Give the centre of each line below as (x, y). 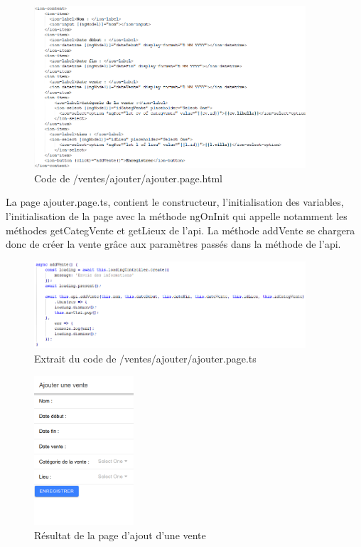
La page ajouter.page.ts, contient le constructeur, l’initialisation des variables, (175, 202)
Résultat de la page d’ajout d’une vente (120, 535)
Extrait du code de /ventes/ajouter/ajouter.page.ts (145, 358)
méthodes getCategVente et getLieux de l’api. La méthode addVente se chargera (180, 230)
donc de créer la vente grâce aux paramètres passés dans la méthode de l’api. (173, 244)
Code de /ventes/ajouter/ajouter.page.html (129, 178)
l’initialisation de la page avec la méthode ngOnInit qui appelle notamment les (177, 216)
